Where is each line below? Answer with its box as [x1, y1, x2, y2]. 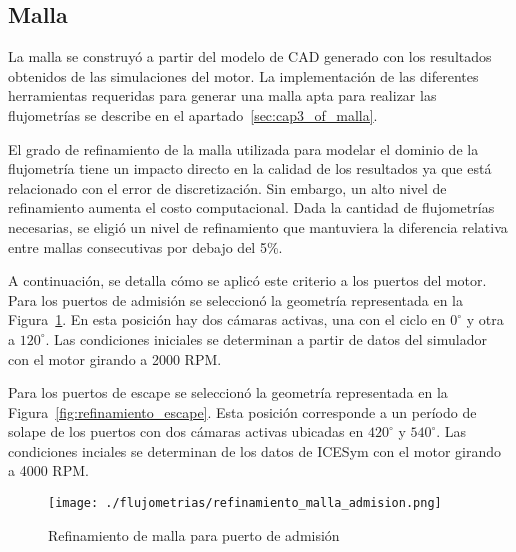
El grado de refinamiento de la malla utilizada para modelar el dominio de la [8, 138, 479, 159]
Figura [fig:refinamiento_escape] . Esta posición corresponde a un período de [8, 401, 477, 422]
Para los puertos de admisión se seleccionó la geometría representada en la [8, 289, 464, 310]
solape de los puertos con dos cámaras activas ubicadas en [8, 421, 364, 442]
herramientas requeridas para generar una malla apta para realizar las [8, 85, 437, 106]
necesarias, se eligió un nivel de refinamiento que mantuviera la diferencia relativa [8, 216, 508, 237]
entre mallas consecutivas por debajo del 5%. [8, 236, 283, 257]
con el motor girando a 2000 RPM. [8, 348, 222, 369]
